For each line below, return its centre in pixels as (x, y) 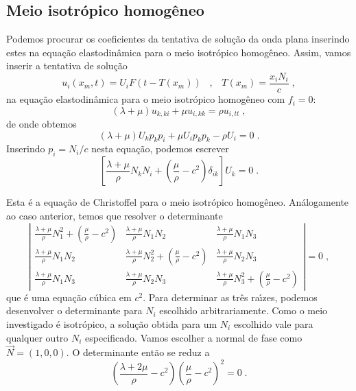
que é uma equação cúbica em (69, 297)
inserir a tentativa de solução (67, 66)
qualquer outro (37, 337)
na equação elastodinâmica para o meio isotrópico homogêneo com (146, 99)
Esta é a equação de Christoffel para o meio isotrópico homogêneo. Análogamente (178, 202)
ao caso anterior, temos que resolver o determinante (115, 215)
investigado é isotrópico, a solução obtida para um (112, 323)
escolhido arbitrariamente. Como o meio (244, 310)
